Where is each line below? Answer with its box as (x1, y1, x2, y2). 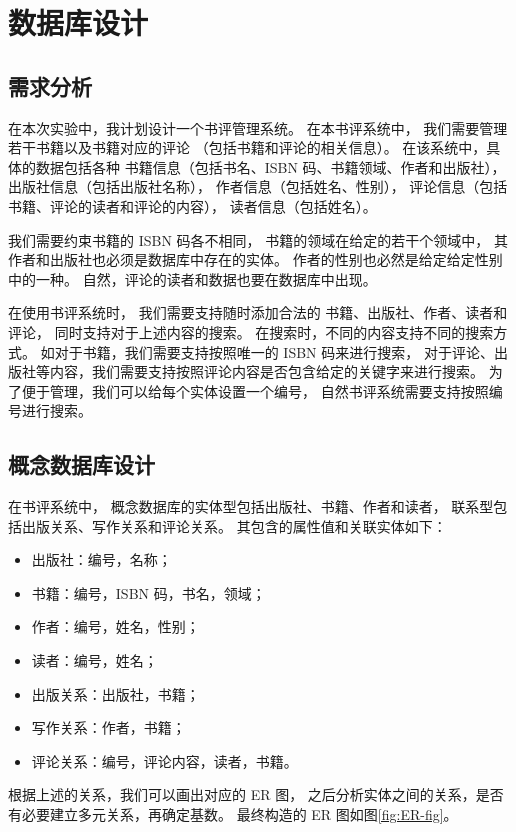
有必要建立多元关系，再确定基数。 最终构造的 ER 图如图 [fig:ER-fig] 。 (8, 804, 458, 825)
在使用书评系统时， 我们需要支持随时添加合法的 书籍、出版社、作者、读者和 (8, 302, 508, 323)
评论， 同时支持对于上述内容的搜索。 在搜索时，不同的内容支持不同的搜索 (8, 321, 494, 342)
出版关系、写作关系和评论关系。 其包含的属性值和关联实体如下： (21, 515, 447, 536)
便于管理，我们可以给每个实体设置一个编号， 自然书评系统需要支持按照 (21, 380, 489, 401)
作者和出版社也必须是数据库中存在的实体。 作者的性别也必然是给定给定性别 (8, 249, 503, 270)
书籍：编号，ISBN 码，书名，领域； (31, 582, 266, 603)
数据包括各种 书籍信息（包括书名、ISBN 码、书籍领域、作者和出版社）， (35, 156, 506, 177)
